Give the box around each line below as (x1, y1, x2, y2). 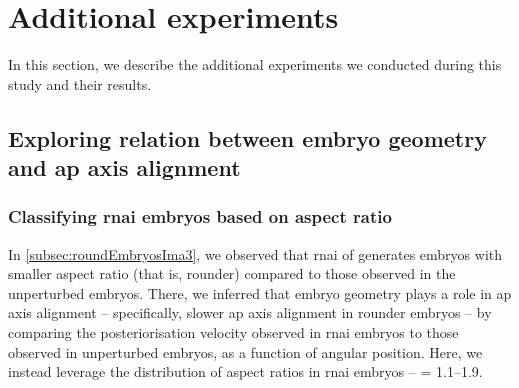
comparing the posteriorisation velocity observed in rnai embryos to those (8, 322, 459, 343)
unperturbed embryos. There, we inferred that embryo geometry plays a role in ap (8, 282, 512, 303)
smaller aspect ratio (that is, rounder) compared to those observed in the (8, 263, 456, 284)
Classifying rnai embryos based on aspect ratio (8, 204, 392, 229)
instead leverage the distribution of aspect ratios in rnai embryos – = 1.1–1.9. (8, 361, 483, 382)
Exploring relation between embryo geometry (8, 122, 487, 153)
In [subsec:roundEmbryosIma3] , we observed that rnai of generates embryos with (8, 243, 503, 264)
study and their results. (8, 73, 152, 94)
